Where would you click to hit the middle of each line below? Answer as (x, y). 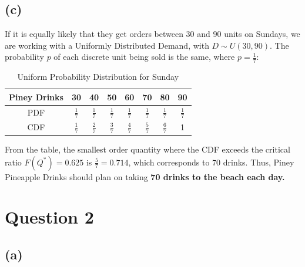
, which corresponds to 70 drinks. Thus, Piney (211, 162)
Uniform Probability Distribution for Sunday (98, 77)
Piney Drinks (36, 97)
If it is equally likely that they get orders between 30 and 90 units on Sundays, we (152, 34)
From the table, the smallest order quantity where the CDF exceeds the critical (148, 149)
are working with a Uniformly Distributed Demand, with (107, 45)
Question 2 (49, 217)
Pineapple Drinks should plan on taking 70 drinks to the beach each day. (145, 176)
